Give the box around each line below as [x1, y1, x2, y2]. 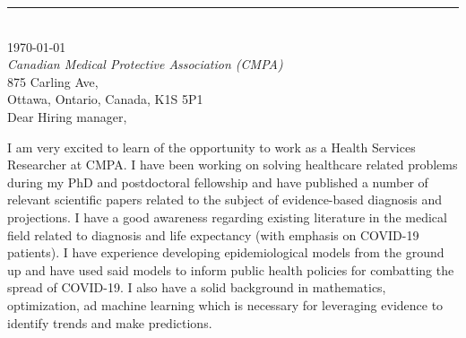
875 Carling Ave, [7, 72, 99, 91]
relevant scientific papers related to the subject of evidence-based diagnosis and [7, 190, 443, 209]
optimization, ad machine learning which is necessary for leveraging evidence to [7, 295, 444, 314]
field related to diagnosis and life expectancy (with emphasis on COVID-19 [7, 225, 419, 244]
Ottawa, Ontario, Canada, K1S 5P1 [7, 90, 203, 108]
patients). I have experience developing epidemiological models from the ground [7, 243, 444, 262]
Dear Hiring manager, [7, 107, 127, 126]
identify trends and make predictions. [7, 313, 212, 332]
